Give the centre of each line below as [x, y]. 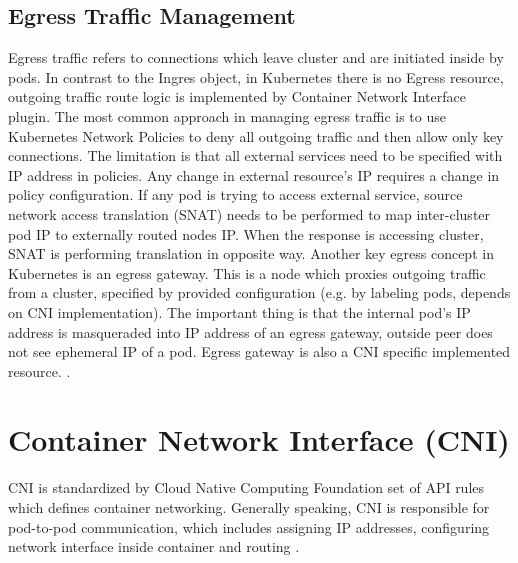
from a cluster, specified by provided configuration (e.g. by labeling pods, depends [259, 292]
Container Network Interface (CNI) [259, 439]
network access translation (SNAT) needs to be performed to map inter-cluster [249, 213]
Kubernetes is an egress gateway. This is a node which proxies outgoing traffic [247, 272]
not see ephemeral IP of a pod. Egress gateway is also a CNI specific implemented [259, 351]
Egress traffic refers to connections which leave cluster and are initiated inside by [256, 57]
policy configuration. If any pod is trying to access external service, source [235, 194]
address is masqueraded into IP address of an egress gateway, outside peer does [250, 331]
